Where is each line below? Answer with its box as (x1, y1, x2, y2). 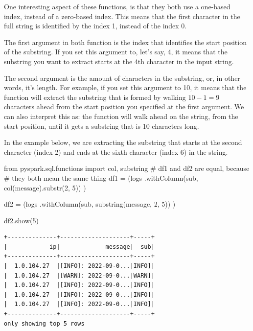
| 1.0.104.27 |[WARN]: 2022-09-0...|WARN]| (4, 272, 155, 279)
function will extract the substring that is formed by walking (4, 92, 186, 102)
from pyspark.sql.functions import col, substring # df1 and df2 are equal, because (4, 163, 250, 173)
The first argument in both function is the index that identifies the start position (4, 37, 247, 47)
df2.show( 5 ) (4, 215, 39, 225)
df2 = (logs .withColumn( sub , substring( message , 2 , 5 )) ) (4, 199, 176, 209)
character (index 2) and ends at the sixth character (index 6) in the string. (4, 146, 228, 157)
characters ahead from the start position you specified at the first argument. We (4, 101, 244, 112)
